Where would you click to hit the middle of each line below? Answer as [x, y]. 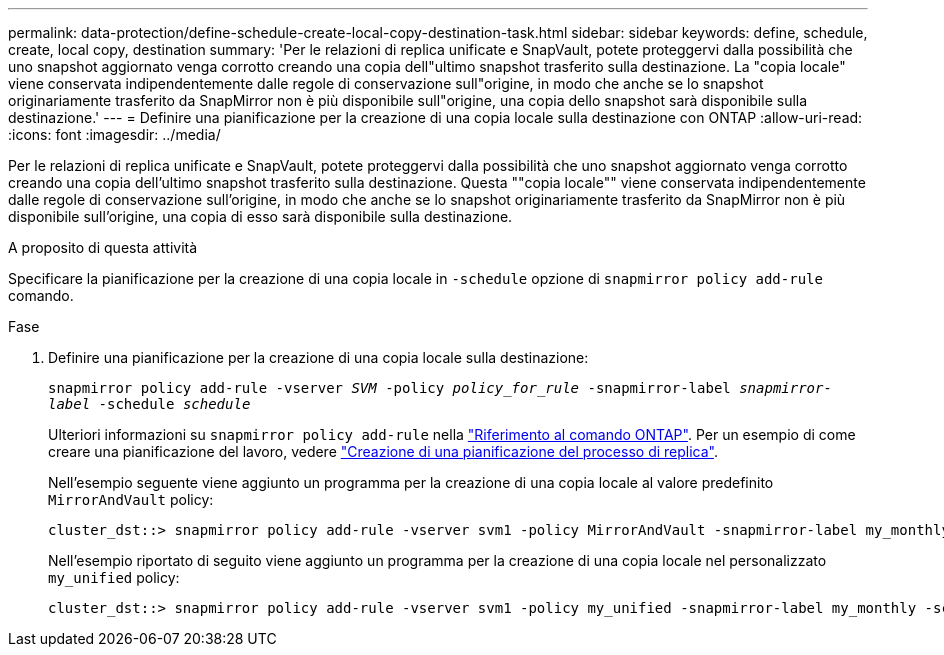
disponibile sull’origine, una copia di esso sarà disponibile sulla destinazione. [260, 216]
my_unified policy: [114, 577]
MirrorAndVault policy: [131, 499]
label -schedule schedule [149, 404]
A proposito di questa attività [103, 247]
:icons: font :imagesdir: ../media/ [114, 134]
